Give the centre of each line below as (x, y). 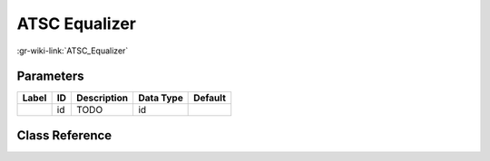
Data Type (160, 98)
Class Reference (64, 135)
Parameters (50, 76)
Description (103, 98)
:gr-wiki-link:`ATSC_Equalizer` (73, 51)
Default (210, 98)
